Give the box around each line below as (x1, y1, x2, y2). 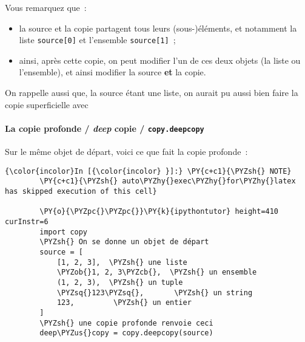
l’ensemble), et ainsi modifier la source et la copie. (19, 66, 206, 78)
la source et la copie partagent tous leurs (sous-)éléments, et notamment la (19, 21, 297, 34)
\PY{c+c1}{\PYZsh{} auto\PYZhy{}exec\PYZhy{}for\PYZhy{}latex (39, 177, 296, 186)
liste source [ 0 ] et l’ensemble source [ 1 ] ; (19, 33, 176, 46)
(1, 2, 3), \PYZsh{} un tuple (56, 278, 183, 287)
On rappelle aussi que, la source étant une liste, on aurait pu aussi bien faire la (5, 86, 298, 99)
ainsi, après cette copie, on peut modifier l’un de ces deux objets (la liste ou (19, 53, 301, 66)
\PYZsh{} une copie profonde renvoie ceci (39, 318, 213, 327)
